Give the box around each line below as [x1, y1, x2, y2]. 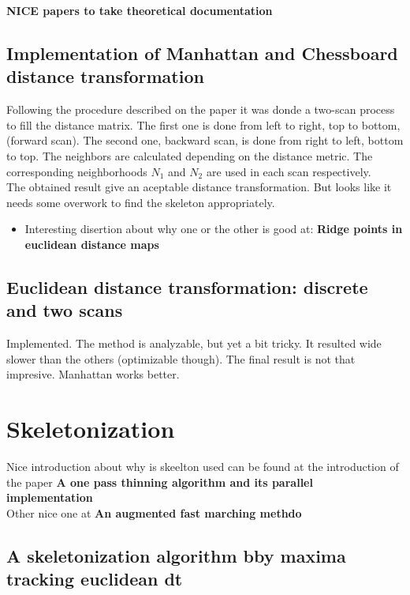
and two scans [6, 298, 123, 322]
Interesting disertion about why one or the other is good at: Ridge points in [24, 220, 403, 237]
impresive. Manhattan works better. [6, 366, 180, 382]
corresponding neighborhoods [6, 163, 147, 179]
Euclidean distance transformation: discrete [6, 274, 368, 299]
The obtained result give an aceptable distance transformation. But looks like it [6, 179, 392, 195]
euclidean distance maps [24, 235, 159, 252]
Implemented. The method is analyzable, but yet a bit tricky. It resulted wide [6, 335, 382, 352]
